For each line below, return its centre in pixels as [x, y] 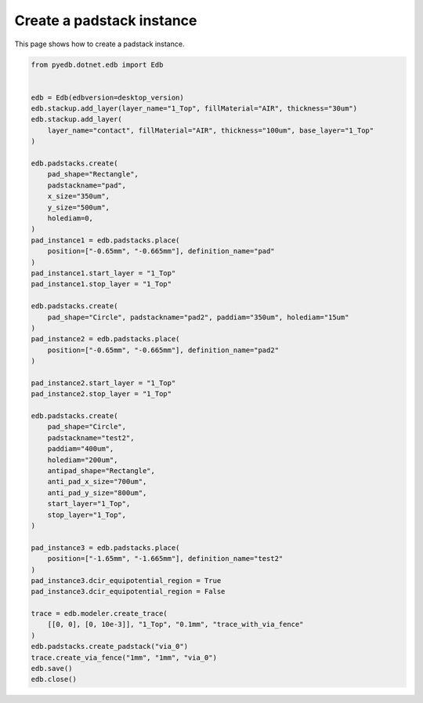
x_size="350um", [78, 197]
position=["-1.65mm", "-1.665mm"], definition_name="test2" [165, 559]
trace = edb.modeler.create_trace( [99, 614]
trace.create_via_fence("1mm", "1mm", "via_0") [124, 657]
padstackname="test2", [91, 438]
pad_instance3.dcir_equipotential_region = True [126, 580]
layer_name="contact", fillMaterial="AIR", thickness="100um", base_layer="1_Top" [211, 130]
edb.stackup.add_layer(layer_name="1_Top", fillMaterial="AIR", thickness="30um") [194, 109]
